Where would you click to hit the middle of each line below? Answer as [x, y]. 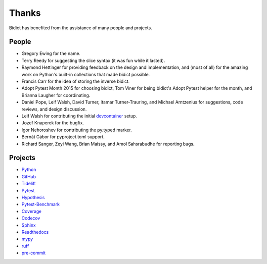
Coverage [31, 211]
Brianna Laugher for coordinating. [56, 95]
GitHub [29, 176]
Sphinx [29, 225]
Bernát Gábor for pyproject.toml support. [63, 137]
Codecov [31, 218]
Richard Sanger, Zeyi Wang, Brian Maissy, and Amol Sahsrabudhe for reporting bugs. [108, 144]
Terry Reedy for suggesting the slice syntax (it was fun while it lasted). [93, 60]
